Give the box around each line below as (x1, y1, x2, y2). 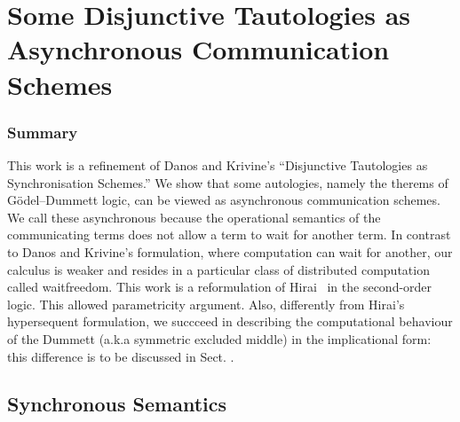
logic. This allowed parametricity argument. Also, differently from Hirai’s (7, 294, 405, 313)
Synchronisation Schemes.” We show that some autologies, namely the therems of (7, 173, 448, 191)
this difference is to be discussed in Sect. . (7, 347, 234, 365)
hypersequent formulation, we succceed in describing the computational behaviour (7, 312, 453, 331)
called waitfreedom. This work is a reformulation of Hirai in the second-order (7, 277, 432, 296)
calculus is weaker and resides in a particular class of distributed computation (7, 260, 430, 278)
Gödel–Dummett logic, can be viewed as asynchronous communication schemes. (7, 191, 440, 209)
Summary (7, 121, 78, 143)
